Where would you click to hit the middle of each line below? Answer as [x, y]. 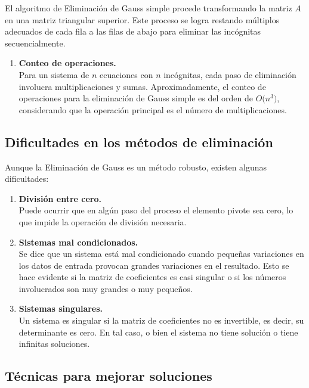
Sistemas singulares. [61, 308]
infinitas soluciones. [54, 344]
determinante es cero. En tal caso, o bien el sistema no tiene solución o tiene [158, 332]
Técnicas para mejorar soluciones [109, 376]
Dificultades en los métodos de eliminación [139, 142]
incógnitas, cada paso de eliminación [230, 74]
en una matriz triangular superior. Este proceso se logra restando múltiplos [142, 19]
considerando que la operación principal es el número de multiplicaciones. [153, 109]
